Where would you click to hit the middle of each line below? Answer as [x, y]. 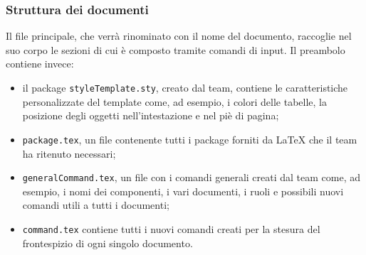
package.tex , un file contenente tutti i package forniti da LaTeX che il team [190, 139]
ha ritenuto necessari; [69, 153]
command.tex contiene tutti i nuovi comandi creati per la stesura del [171, 228]
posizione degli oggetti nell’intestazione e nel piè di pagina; [151, 115]
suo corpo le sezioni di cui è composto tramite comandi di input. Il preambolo [176, 49]
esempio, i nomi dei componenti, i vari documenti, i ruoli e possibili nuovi [183, 191]
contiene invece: [40, 64]
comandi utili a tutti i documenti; [96, 205]
